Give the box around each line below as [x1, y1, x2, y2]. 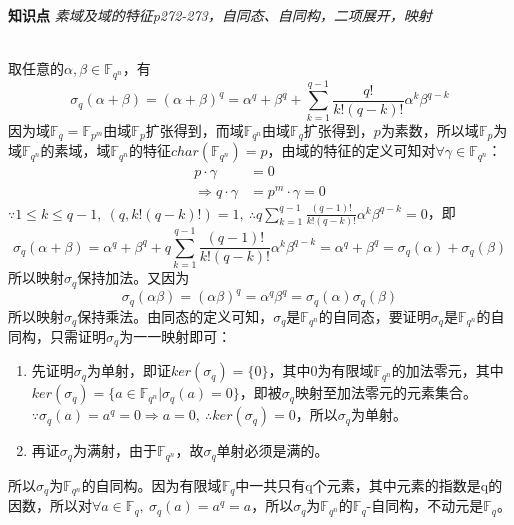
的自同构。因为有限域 [81, 474, 222, 495]
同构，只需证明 [8, 325, 106, 346]
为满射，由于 [72, 440, 157, 461]
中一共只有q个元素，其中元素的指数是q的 [235, 474, 503, 495]
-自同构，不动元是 [366, 495, 484, 516]
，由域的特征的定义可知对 [267, 140, 436, 161]
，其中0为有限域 [268, 360, 374, 381]
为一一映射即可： [119, 325, 232, 346]
